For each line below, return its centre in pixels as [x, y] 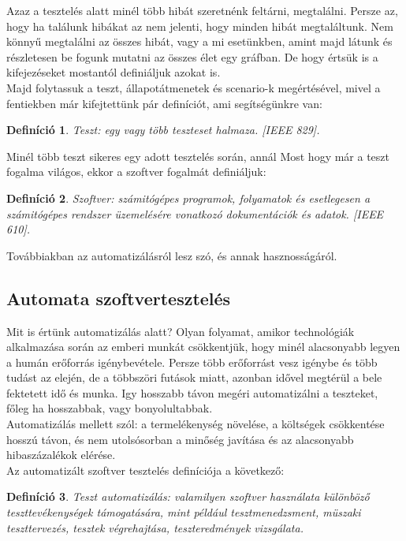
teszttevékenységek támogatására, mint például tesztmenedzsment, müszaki [184, 512]
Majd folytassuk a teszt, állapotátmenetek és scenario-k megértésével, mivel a [194, 87]
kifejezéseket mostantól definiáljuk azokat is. [114, 72]
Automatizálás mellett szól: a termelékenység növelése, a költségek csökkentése [196, 424]
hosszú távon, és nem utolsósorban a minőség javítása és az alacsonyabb [180, 439]
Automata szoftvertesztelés [119, 298]
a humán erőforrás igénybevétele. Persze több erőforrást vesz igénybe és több [192, 362]
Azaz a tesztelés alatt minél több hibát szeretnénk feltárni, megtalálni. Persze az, [202, 10]
